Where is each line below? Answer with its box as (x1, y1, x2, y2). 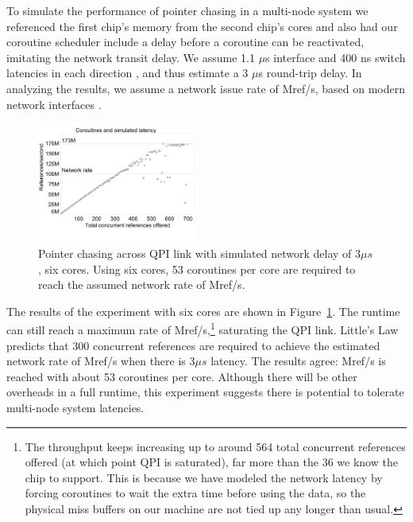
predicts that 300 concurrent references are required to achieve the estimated (6, 337, 380, 353)
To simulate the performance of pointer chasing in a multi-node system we (6, 2, 369, 18)
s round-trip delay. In (258, 64, 362, 81)
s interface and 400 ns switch (265, 49, 406, 65)
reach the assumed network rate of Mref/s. (38, 276, 245, 293)
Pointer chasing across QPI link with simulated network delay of (38, 245, 352, 261)
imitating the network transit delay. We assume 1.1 (6, 49, 255, 65)
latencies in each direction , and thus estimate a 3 (6, 64, 249, 81)
